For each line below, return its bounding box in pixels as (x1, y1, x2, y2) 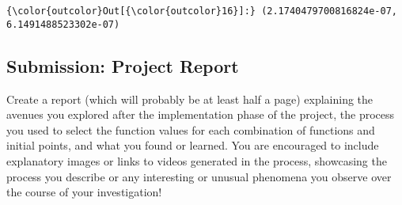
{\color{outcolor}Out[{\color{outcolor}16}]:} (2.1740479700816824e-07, (6, 6, 397, 17)
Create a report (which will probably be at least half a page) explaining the (6, 90, 374, 107)
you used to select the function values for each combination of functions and (6, 121, 375, 138)
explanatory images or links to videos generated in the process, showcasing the (6, 153, 387, 169)
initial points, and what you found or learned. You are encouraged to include (6, 137, 379, 154)
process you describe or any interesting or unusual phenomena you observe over (6, 168, 392, 184)
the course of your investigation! (6, 184, 162, 200)
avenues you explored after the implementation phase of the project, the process (6, 106, 395, 123)
